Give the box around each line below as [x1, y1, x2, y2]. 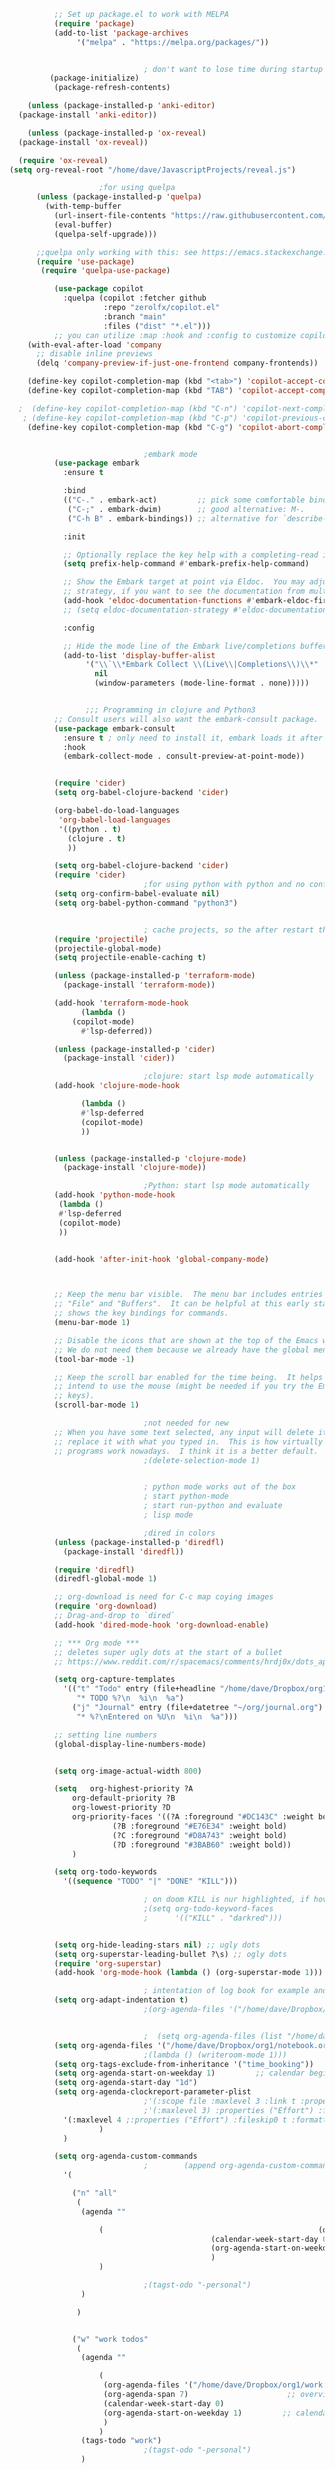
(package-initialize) [49, 73, 140, 84]
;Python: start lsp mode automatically [143, 1181, 310, 1191]
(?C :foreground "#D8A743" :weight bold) [112, 1830, 287, 1840]
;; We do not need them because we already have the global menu [53, 1345, 332, 1355]
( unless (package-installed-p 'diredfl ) [53, 1537, 225, 1547]
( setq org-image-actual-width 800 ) [53, 1766, 202, 1776]
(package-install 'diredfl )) [62, 1546, 185, 1557]
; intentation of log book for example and [143, 1986, 328, 1996]
